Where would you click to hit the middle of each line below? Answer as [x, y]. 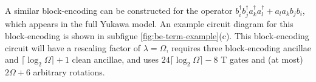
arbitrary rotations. [69, 72]
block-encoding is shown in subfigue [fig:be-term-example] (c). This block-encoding [157, 36]
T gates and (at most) [262, 59]
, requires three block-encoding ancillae [239, 47]
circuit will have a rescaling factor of [73, 47]
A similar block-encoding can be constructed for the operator [119, 10]
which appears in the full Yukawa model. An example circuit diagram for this [149, 24]
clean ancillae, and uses [115, 59]
